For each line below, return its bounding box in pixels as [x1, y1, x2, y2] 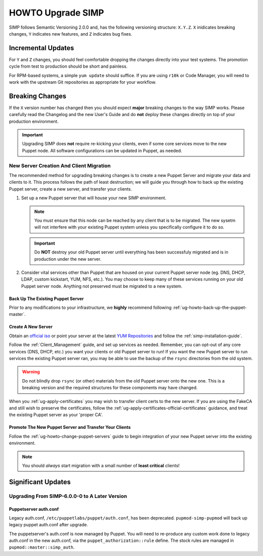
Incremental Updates [9, 44, 75, 52]
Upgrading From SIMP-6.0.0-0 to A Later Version [9, 493, 127, 499]
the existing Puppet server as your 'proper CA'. [9, 412, 103, 418]
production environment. [9, 118, 58, 124]
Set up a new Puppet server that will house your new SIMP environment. [21, 195, 167, 201]
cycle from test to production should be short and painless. [9, 63, 128, 69]
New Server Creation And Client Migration [9, 162, 111, 169]
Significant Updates [9, 478, 71, 486]
